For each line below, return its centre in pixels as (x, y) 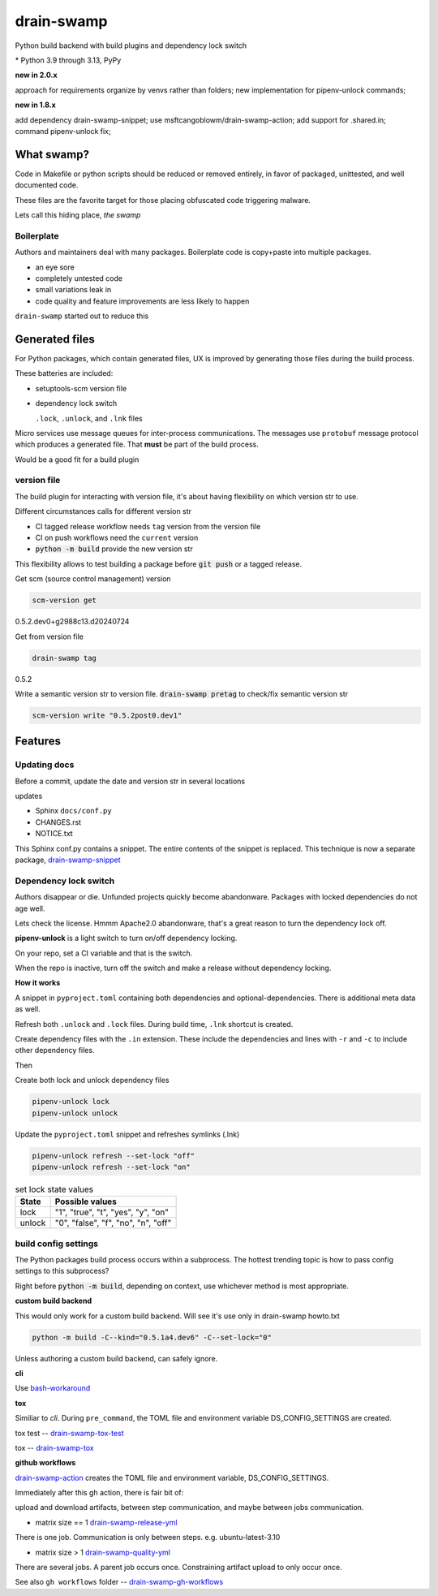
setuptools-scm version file (81, 388)
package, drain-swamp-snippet (68, 860)
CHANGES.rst (58, 822)
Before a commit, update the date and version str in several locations (130, 781)
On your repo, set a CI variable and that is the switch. (104, 953)
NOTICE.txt (54, 834)
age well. (30, 908)
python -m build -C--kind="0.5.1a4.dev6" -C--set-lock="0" (152, 1337)
